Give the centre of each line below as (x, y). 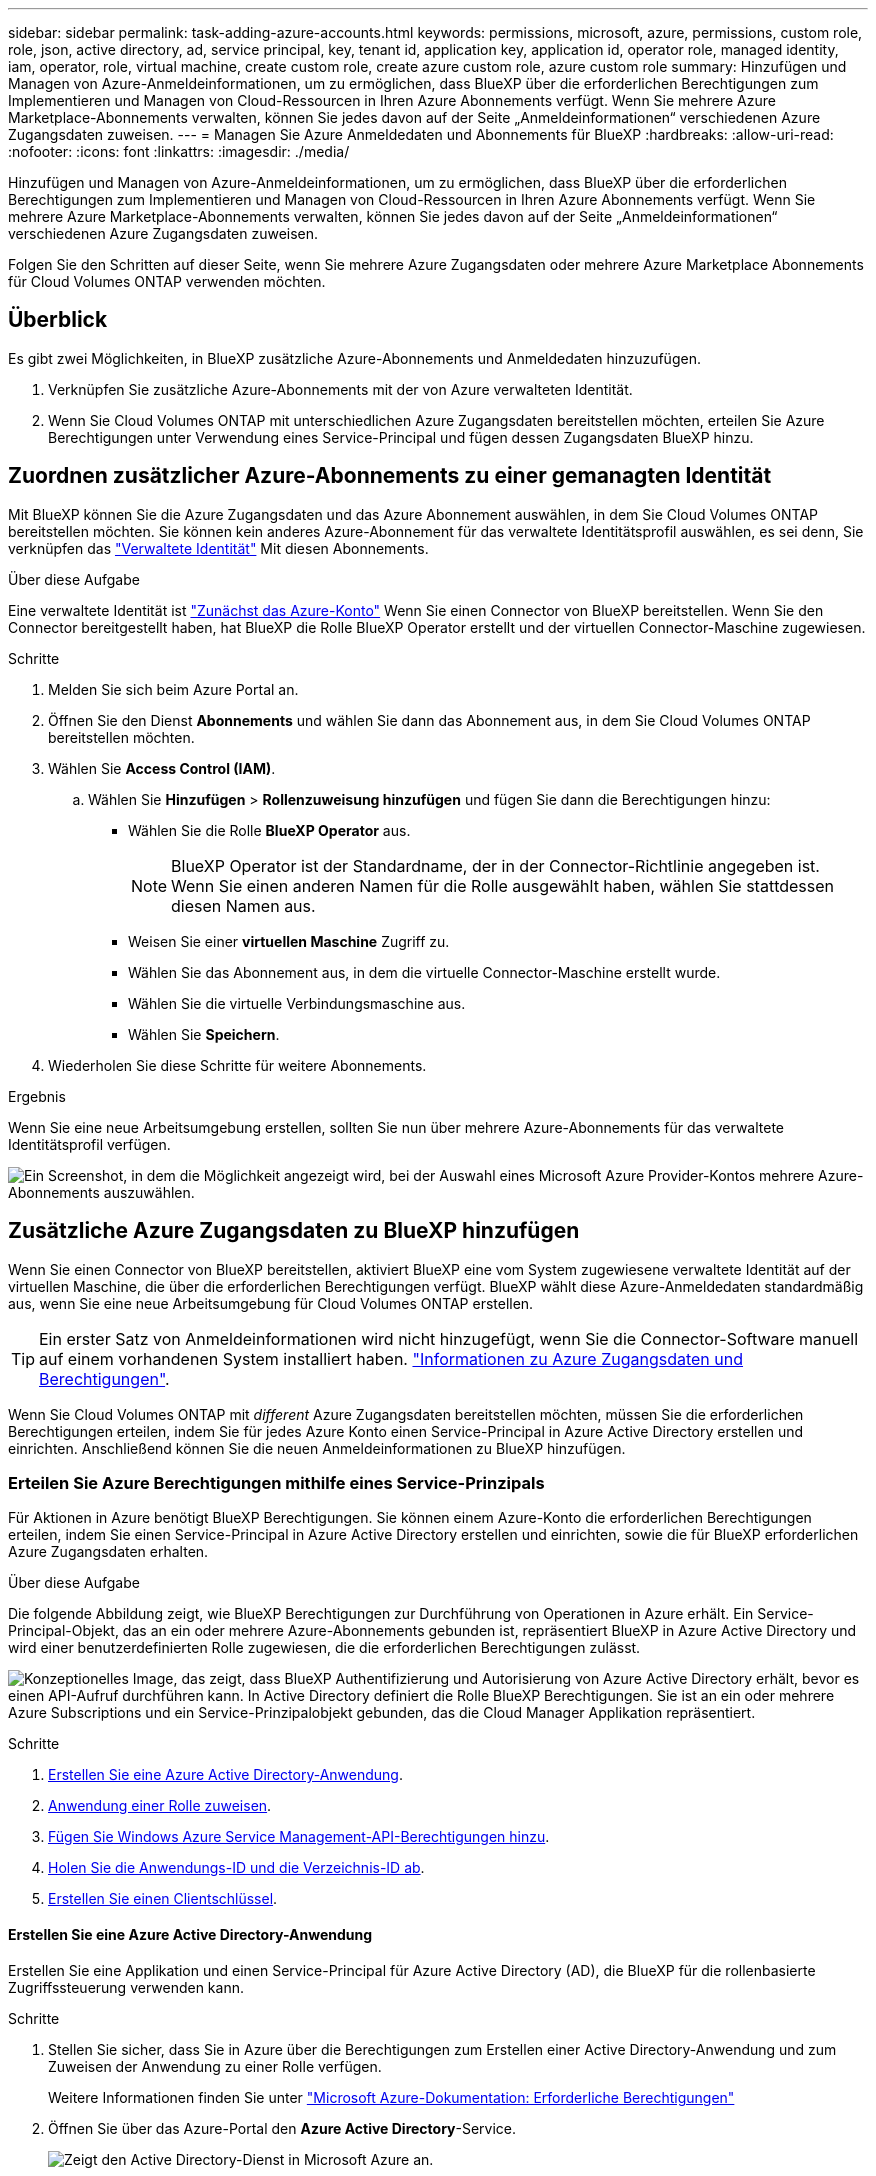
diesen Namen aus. (243, 905)
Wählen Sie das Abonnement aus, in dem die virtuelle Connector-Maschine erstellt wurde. (424, 972)
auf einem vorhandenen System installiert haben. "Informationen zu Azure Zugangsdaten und (391, 1358)
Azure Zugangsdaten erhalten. (108, 1552)
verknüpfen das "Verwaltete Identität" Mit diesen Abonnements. (218, 548)
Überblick (58, 320)
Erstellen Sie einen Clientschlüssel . (163, 1899)
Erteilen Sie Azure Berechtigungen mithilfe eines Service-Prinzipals (276, 1482)
